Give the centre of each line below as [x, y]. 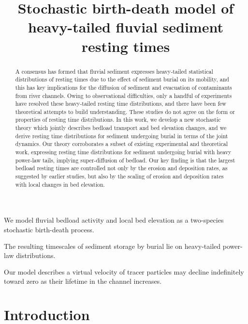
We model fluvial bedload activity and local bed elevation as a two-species [114, 220]
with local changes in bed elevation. [60, 184]
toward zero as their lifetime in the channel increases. [83, 281]
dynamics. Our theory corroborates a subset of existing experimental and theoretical [122, 144]
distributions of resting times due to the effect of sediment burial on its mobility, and [122, 79]
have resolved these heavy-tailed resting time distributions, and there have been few [121, 104]
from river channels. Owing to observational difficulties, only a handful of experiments [124, 95]
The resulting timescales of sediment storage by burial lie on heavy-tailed [112, 246]
